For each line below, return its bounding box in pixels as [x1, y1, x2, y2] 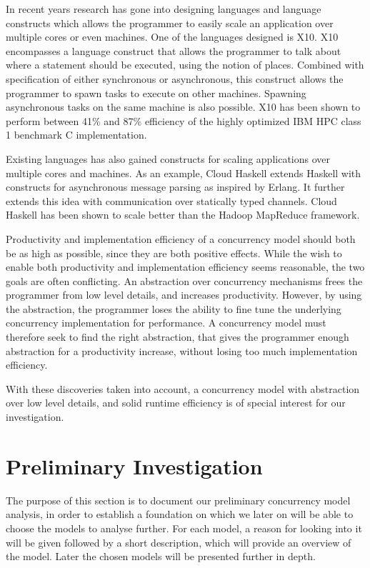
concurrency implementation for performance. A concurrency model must [6, 315, 326, 330]
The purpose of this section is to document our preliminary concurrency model [6, 492, 351, 507]
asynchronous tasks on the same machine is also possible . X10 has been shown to [6, 99, 361, 114]
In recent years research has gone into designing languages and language [6, 1, 321, 16]
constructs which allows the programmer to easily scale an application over [6, 15, 334, 30]
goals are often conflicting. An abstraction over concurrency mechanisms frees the [6, 273, 363, 288]
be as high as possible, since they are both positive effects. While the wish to [6, 245, 342, 260]
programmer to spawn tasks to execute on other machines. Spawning [6, 85, 306, 100]
